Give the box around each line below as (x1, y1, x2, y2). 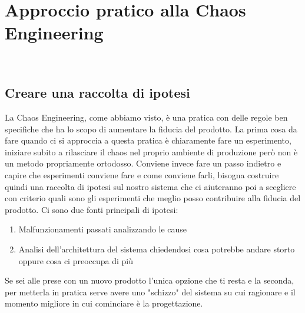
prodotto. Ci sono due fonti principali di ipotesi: (5, 203, 178, 215)
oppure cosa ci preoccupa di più (18, 254, 134, 267)
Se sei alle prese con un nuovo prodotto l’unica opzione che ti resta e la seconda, (5, 274, 294, 287)
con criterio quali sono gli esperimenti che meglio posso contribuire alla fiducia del (5, 192, 301, 204)
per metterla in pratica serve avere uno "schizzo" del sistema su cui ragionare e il (5, 285, 296, 298)
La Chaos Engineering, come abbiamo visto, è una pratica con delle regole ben (5, 111, 288, 124)
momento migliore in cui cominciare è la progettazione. (5, 297, 203, 309)
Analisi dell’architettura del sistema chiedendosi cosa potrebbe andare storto (18, 243, 295, 255)
